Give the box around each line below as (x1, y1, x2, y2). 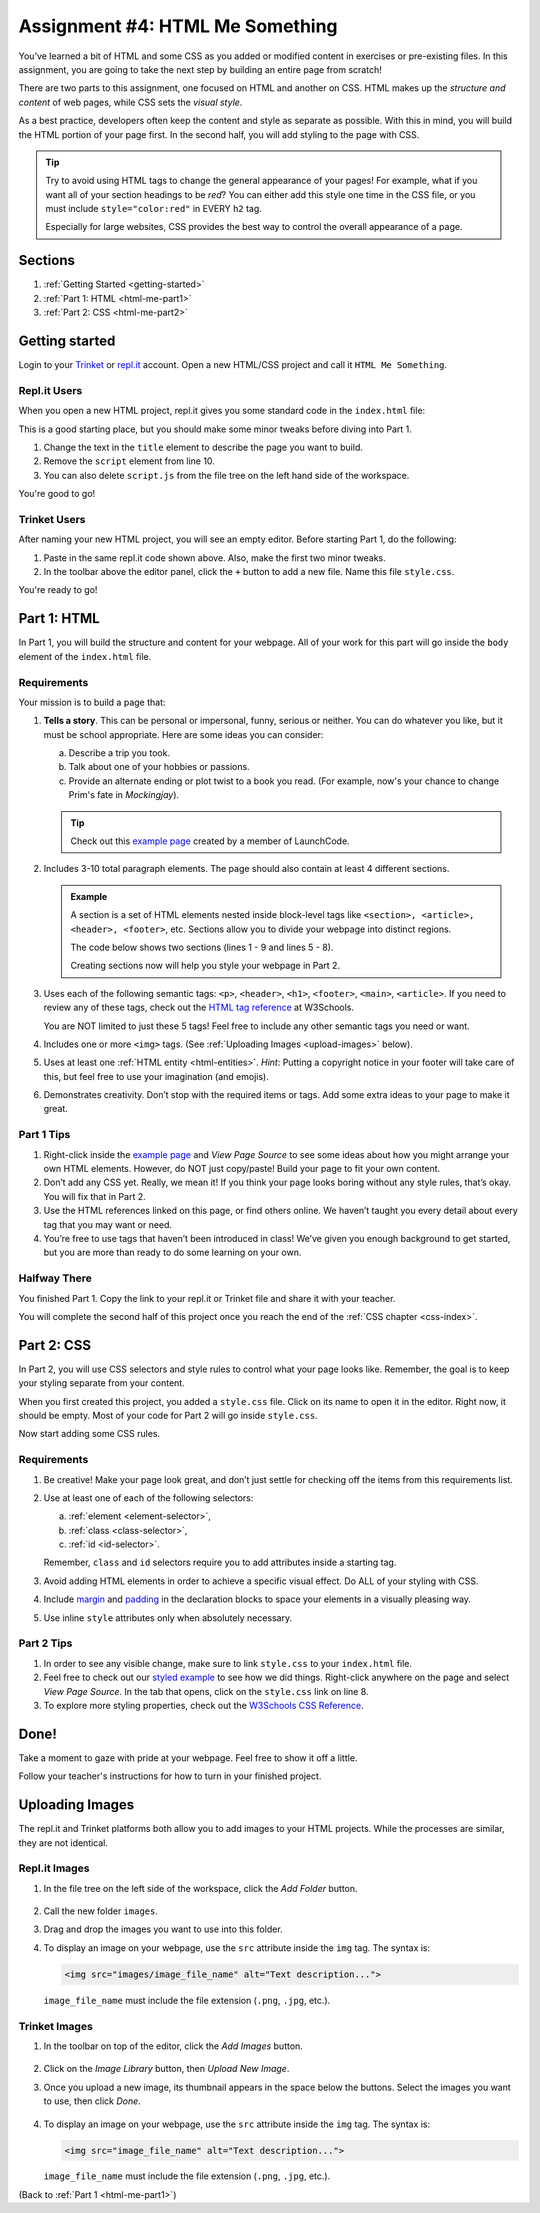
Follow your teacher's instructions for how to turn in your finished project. (18, 1770, 322, 1782)
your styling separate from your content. (18, 1377, 185, 1389)
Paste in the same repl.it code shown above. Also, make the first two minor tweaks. (43, 551, 387, 564)
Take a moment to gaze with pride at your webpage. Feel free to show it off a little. (18, 1751, 358, 1764)
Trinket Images (18, 2019, 94, 2033)
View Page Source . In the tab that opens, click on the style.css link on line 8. (43, 1685, 369, 1697)
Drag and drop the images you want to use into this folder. (43, 1923, 284, 1935)
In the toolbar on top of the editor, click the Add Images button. (43, 2040, 304, 2052)
